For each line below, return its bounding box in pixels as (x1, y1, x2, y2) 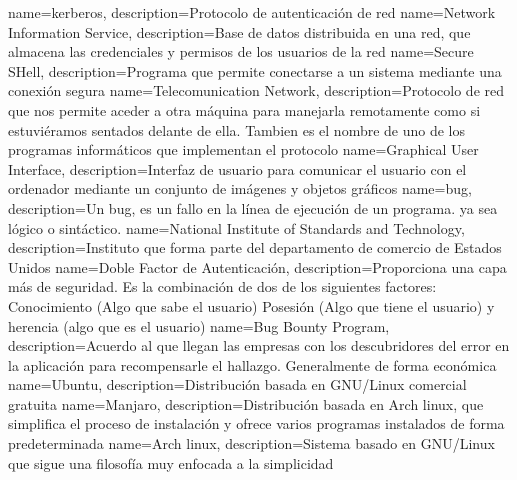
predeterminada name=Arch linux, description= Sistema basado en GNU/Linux (8, 433, 495, 454)
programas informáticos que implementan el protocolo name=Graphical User (8, 139, 479, 160)
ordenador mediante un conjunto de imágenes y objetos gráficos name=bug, (8, 178, 472, 199)
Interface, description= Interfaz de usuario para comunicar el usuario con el (8, 158, 467, 179)
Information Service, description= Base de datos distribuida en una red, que (8, 21, 471, 42)
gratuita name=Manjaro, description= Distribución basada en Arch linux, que (8, 393, 484, 414)
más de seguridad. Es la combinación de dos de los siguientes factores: (8, 276, 437, 297)
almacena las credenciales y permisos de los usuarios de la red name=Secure (8, 41, 474, 62)
